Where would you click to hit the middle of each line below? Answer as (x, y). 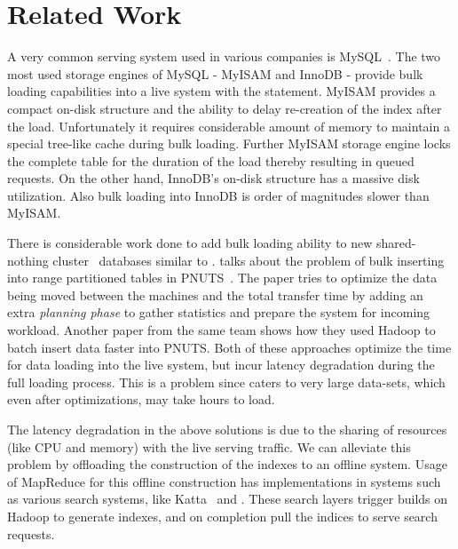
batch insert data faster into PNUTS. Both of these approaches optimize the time (229, 347)
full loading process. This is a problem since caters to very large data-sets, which (226, 382)
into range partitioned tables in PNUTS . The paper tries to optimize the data (222, 278)
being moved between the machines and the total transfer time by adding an (215, 294)
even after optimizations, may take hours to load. (141, 399)
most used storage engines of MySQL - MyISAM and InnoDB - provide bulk (215, 73)
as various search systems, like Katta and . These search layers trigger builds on (228, 499)
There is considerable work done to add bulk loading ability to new (190, 243)
